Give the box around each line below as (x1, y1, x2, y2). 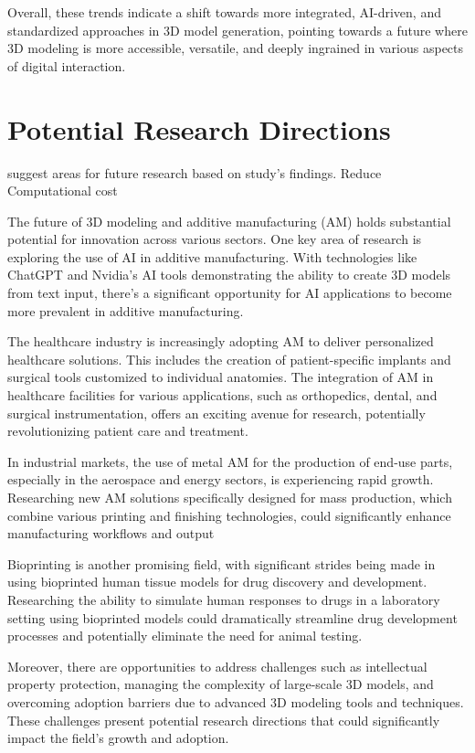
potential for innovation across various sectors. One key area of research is (7, 229, 422, 249)
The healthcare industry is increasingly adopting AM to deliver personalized (7, 332, 434, 351)
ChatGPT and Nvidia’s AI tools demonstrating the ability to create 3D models (7, 265, 451, 284)
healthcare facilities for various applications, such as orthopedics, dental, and (7, 386, 438, 405)
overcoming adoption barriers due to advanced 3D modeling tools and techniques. (7, 692, 464, 711)
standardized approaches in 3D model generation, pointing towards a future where (7, 20, 468, 39)
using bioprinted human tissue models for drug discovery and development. (7, 572, 427, 591)
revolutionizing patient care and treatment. (7, 421, 248, 440)
